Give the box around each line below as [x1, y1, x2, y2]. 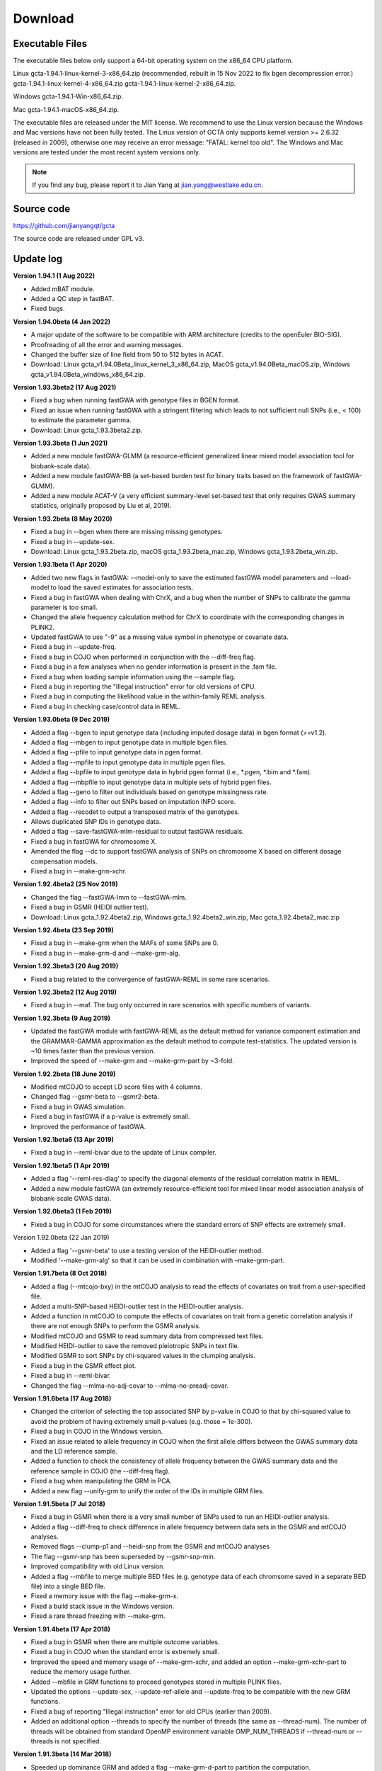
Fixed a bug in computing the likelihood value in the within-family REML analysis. [30, 692, 267, 701]
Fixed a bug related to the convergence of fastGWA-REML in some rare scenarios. [30, 975, 270, 983]
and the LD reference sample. [30, 1447, 117, 1455]
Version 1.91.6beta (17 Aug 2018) [13, 1394, 112, 1403]
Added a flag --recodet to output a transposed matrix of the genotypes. [30, 808, 240, 816]
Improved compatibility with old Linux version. [30, 1562, 166, 1571]
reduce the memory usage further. [30, 1668, 132, 1676]
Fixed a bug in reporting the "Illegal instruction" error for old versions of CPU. [30, 682, 256, 691]
